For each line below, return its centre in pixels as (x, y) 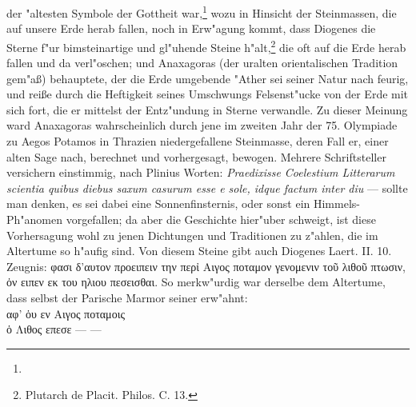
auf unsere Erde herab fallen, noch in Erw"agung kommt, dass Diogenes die (191, 28)
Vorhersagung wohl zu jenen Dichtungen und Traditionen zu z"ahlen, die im (192, 235)
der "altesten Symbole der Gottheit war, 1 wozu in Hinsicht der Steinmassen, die (202, 12)
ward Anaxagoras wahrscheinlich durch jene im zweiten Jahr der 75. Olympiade (202, 125)
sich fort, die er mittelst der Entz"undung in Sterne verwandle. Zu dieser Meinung (207, 109)
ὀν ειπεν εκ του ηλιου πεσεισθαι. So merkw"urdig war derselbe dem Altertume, (196, 282)
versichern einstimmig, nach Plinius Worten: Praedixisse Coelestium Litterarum (201, 172)
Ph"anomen (34, 219)
